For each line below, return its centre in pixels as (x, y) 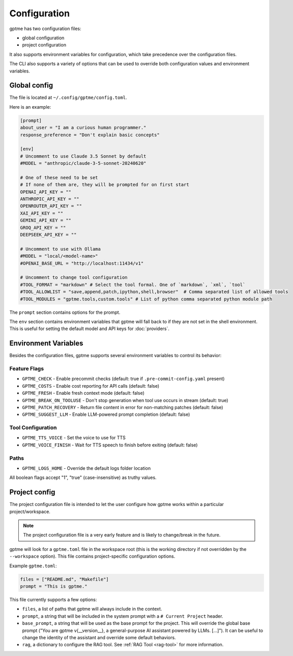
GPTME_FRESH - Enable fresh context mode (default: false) (83, 393)
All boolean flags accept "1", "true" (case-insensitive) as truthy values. (83, 477)
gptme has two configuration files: (45, 29)
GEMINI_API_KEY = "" (46, 220)
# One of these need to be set (59, 178)
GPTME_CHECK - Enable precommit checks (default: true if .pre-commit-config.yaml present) (123, 379)
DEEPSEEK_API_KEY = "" (48, 235)
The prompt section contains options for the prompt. (65, 312)
